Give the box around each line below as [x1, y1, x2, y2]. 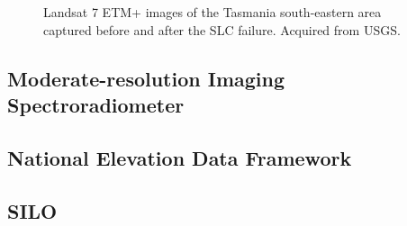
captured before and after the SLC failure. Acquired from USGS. [43, 20, 401, 39]
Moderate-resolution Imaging [7, 64, 285, 92]
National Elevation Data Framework [7, 143, 352, 171]
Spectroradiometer [7, 90, 185, 118]
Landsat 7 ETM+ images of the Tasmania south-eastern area [43, 3, 382, 21]
